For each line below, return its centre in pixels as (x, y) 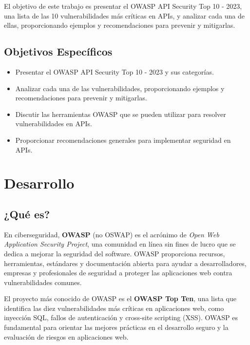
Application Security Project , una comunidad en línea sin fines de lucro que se (120, 244)
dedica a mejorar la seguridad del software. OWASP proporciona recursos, (115, 253)
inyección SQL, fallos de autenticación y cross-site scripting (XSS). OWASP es (121, 317)
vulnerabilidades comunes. (43, 282)
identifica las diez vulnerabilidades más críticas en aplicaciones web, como (114, 308)
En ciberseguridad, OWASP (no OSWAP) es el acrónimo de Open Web (112, 234)
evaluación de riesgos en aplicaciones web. (66, 336)
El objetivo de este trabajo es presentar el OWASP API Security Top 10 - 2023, (123, 6)
